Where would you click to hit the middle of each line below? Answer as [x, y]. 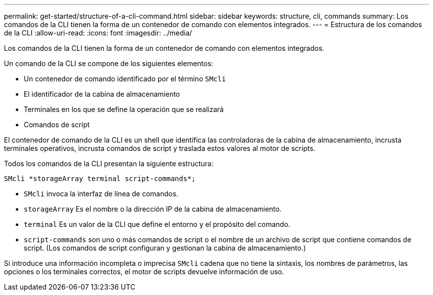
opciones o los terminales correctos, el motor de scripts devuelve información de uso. [144, 272]
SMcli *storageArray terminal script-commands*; [100, 179]
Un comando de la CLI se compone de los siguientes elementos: [109, 63]
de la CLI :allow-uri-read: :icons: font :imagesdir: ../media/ [98, 33]
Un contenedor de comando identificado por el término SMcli [125, 79]
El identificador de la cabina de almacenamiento [102, 94]
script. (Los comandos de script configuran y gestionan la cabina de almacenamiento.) [165, 248]
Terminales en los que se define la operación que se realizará [124, 109]
